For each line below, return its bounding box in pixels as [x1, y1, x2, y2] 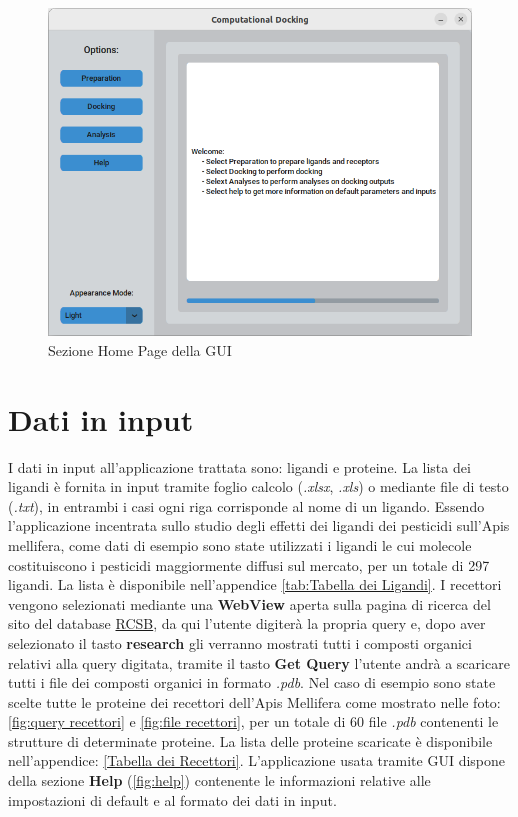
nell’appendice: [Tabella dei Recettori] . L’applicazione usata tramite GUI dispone [8, 750, 505, 771]
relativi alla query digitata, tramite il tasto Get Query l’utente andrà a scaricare [8, 652, 510, 673]
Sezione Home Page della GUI [48, 339, 232, 360]
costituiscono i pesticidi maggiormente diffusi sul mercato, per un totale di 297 [8, 554, 490, 575]
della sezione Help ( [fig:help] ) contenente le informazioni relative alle [8, 770, 431, 791]
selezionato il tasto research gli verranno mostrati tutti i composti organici [8, 632, 472, 653]
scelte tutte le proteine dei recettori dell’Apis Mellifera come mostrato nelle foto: [8, 691, 501, 712]
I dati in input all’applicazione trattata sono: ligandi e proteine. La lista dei [8, 456, 471, 477]
